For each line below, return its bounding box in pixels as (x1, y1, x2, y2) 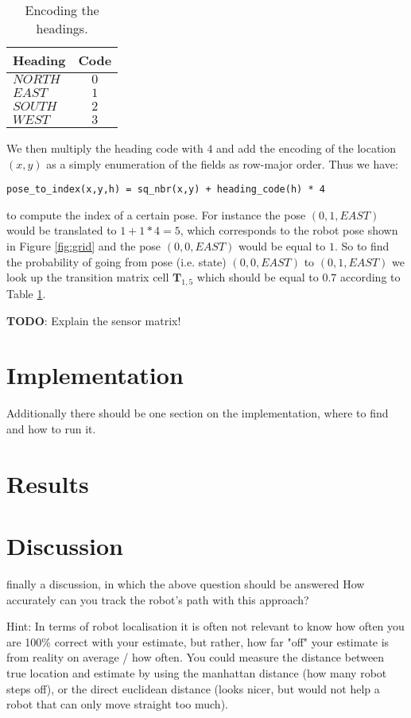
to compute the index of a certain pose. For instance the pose (6, 206, 306, 223)
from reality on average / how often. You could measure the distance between (6, 649, 385, 666)
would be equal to (238, 238, 326, 254)
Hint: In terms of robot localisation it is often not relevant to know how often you (6, 618, 405, 635)
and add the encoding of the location (216, 140, 397, 156)
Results (6, 467, 89, 499)
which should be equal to (196, 269, 319, 285)
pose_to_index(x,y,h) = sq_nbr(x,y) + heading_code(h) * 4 (6, 184, 325, 196)
